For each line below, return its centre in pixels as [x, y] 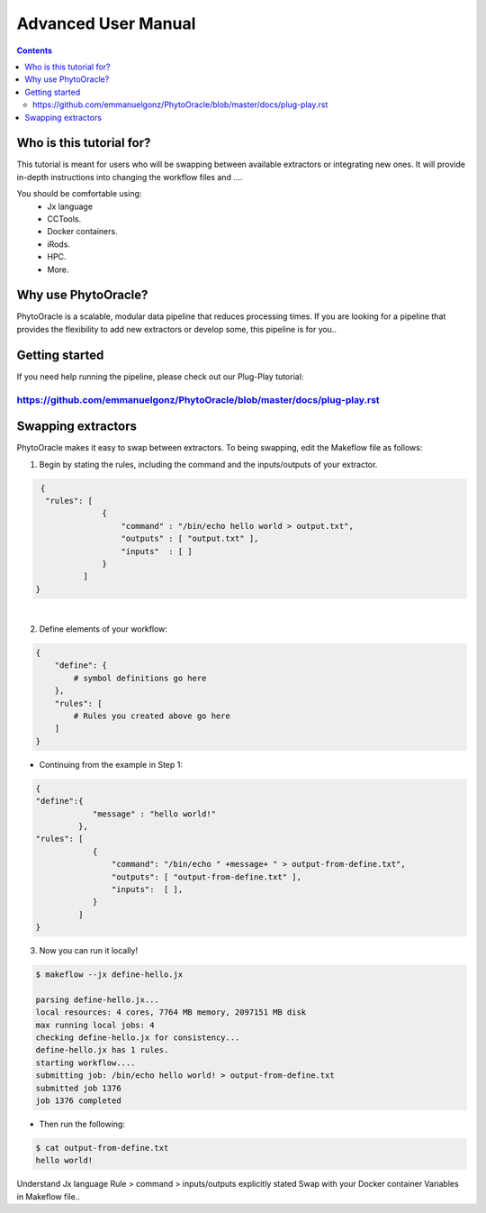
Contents [35, 50]
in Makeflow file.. [48, 1196]
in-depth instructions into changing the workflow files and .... [130, 177]
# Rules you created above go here [152, 716]
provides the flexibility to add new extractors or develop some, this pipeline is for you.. [177, 329]
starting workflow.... [85, 1063]
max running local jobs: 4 [95, 1025]
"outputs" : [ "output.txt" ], [190, 539]
